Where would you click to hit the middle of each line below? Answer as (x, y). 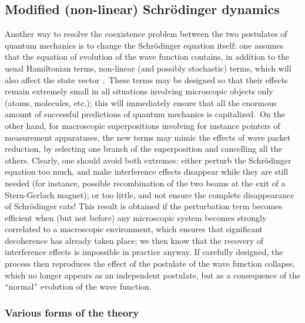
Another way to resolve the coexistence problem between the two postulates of (146, 34)
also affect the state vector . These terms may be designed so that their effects (146, 79)
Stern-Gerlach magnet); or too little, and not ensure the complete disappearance (150, 194)
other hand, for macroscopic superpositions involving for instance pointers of (143, 125)
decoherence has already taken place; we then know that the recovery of (134, 240)
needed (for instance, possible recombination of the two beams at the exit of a (145, 183)
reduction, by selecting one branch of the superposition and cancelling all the (143, 149)
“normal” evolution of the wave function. (78, 286)
